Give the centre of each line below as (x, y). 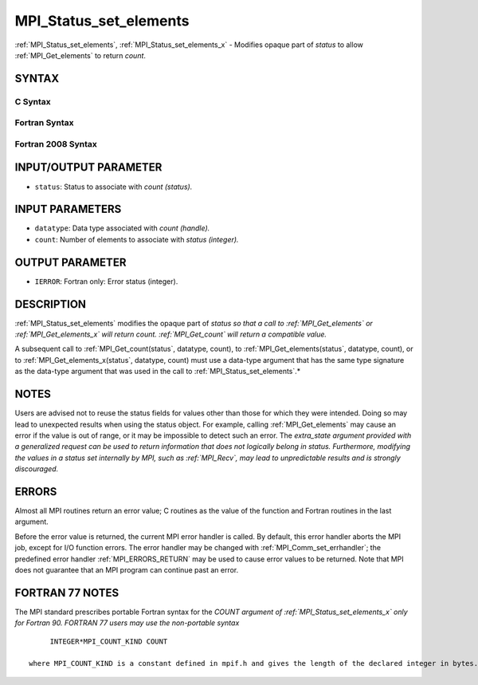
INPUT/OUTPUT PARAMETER (88, 167)
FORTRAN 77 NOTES (67, 593)
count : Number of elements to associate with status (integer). (137, 239)
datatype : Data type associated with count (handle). (122, 228)
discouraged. (37, 469)
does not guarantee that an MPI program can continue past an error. (127, 569)
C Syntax (33, 101)
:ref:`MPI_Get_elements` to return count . (80, 55)
